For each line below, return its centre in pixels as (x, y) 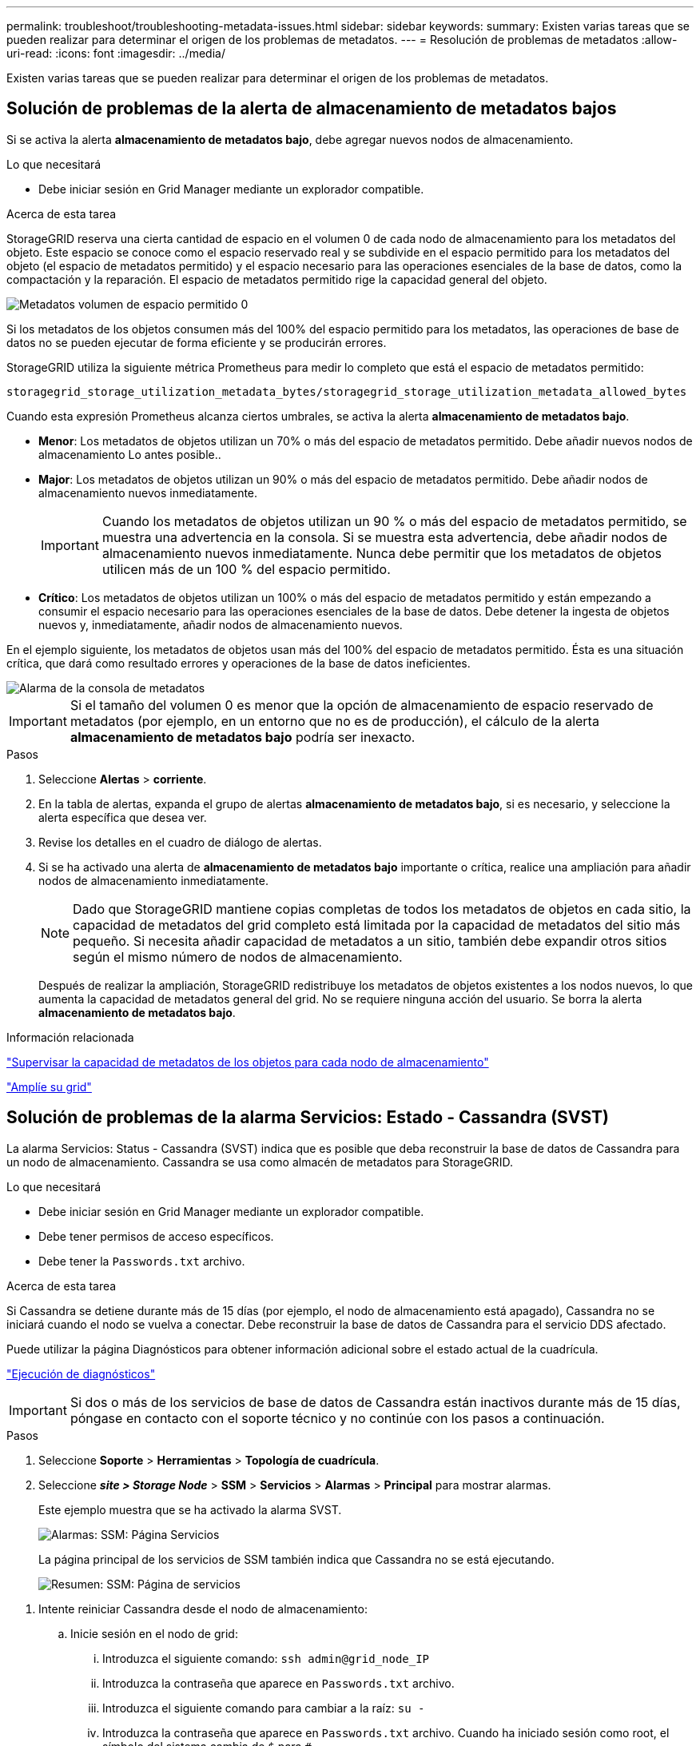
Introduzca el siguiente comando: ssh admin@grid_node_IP (266, 1658)
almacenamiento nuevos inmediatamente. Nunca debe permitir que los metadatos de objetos (382, 553)
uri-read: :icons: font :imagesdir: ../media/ (116, 53)
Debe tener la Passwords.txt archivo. (142, 1261)
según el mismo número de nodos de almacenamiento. (238, 957)
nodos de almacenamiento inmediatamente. (153, 880)
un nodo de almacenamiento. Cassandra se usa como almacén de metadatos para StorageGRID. (260, 1162)
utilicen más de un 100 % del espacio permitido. (246, 569)
